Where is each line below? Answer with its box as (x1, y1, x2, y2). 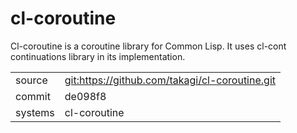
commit (15, 89, 51, 103)
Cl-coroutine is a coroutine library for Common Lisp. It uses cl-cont (10, 40, 287, 52)
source (15, 73, 48, 87)
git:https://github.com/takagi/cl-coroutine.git (64, 73, 276, 87)
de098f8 (64, 89, 107, 103)
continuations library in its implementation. (10, 50, 186, 62)
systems (15, 105, 55, 119)
